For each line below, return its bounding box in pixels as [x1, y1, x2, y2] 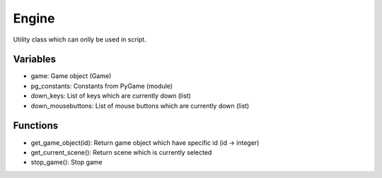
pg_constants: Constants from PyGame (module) [30, 82, 173, 90]
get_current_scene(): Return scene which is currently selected [30, 148, 212, 156]
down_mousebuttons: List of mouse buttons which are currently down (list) [30, 101, 250, 110]
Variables [13, 53, 57, 65]
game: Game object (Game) [30, 72, 112, 80]
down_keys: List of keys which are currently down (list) [30, 91, 191, 100]
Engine [13, 11, 55, 26]
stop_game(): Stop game [30, 158, 103, 167]
